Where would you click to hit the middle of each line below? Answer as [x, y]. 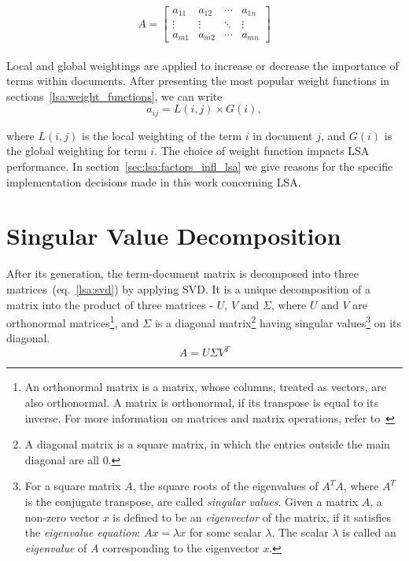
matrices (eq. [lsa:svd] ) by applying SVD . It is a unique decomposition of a [189, 288]
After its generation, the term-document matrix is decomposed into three [183, 273]
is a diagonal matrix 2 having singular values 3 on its [278, 321]
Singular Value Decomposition [174, 236]
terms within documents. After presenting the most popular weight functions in [198, 81]
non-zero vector [62, 517]
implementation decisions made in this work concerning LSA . [154, 181]
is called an [369, 532]
